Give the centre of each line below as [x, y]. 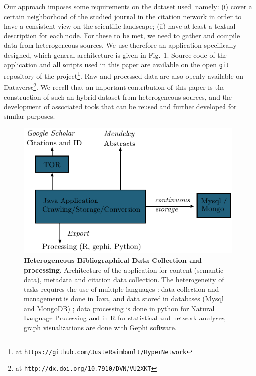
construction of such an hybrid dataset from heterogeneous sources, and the [118, 97]
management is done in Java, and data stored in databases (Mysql [124, 299]
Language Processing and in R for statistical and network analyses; [125, 318]
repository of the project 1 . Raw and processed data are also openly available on [124, 75]
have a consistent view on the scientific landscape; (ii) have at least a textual [120, 26]
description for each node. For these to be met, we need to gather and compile [122, 35]
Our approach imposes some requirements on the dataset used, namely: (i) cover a [128, 6]
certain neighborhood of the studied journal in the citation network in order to [123, 16]
